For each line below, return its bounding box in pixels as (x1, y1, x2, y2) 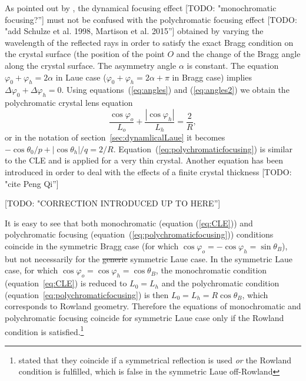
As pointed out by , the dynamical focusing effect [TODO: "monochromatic (5, 2, 277, 14)
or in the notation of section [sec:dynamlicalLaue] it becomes (5, 131, 225, 143)
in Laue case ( (55, 71, 107, 83)
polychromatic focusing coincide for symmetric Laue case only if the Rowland (5, 311, 284, 323)
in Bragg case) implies (172, 71, 252, 83)
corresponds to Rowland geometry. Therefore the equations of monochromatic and (5, 300, 301, 312)
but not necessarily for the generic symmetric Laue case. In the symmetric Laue (5, 252, 292, 265)
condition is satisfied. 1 (5, 323, 84, 337)
